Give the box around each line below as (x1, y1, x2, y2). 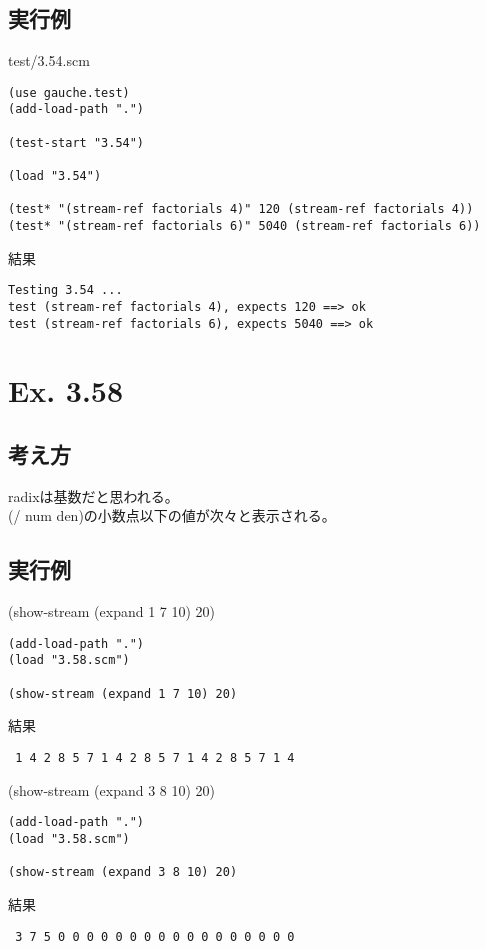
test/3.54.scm (8, 50, 90, 71)
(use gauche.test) (8, 85, 130, 100)
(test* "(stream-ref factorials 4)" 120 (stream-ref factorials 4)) (8, 202, 474, 217)
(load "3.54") (8, 169, 102, 184)
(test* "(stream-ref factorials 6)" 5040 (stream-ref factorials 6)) (8, 219, 481, 234)
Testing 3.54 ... (8, 283, 123, 298)
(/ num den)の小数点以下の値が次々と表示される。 (8, 505, 336, 526)
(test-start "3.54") (8, 135, 145, 150)
